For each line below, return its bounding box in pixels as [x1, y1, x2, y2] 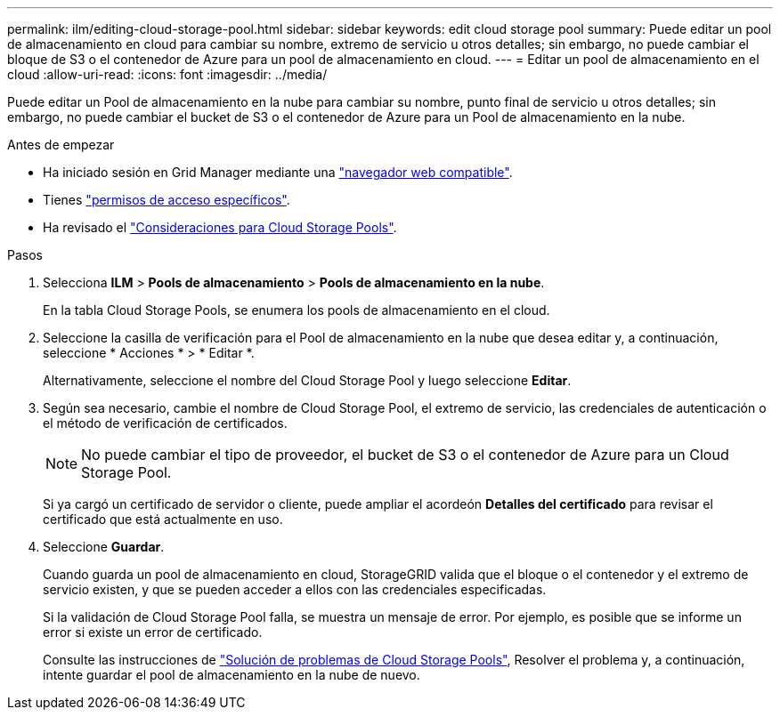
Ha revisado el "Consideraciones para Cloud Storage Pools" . [43, 220, 397, 235]
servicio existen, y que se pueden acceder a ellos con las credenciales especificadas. [43, 582, 547, 597]
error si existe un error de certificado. [43, 624, 263, 640]
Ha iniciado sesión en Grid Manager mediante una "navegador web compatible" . [43, 165, 513, 180]
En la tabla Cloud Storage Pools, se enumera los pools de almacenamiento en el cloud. [43, 302, 550, 318]
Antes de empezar [7, 137, 115, 152]
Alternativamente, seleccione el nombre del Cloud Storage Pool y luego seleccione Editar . [43, 373, 572, 388]
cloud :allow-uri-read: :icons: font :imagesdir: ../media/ [7, 67, 328, 82]
